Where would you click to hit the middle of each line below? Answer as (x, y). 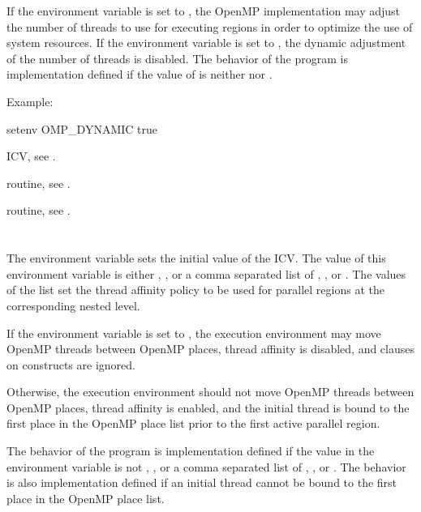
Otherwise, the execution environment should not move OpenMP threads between (210, 392)
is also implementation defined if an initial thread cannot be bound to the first (202, 482)
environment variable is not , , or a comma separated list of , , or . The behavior (206, 466)
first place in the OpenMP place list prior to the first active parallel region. (193, 423)
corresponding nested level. (73, 305)
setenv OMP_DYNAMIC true (82, 128)
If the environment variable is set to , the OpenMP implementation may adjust (204, 11)
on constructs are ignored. (71, 364)
